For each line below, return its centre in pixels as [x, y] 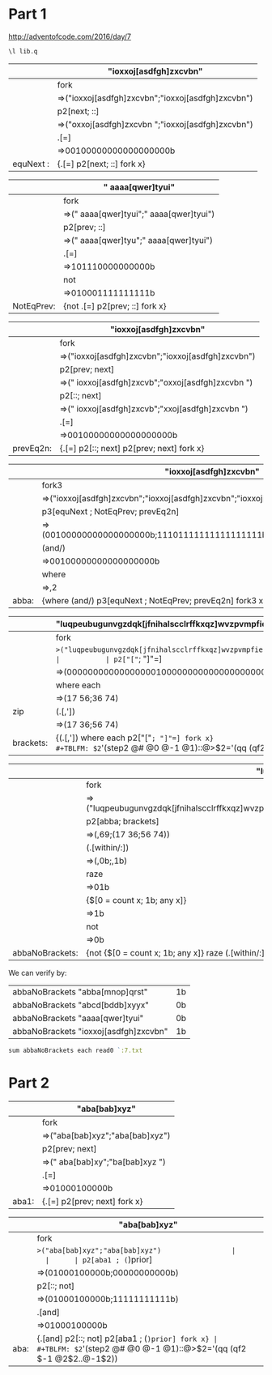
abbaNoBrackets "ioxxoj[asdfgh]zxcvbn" [90, 1031]
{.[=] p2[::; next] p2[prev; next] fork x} [132, 448]
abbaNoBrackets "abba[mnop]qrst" [80, 991]
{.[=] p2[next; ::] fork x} [101, 164]
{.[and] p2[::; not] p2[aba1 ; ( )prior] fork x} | [127, 1339]
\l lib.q [23, 51]
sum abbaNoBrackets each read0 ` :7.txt [76, 1050]
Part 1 [28, 14]
